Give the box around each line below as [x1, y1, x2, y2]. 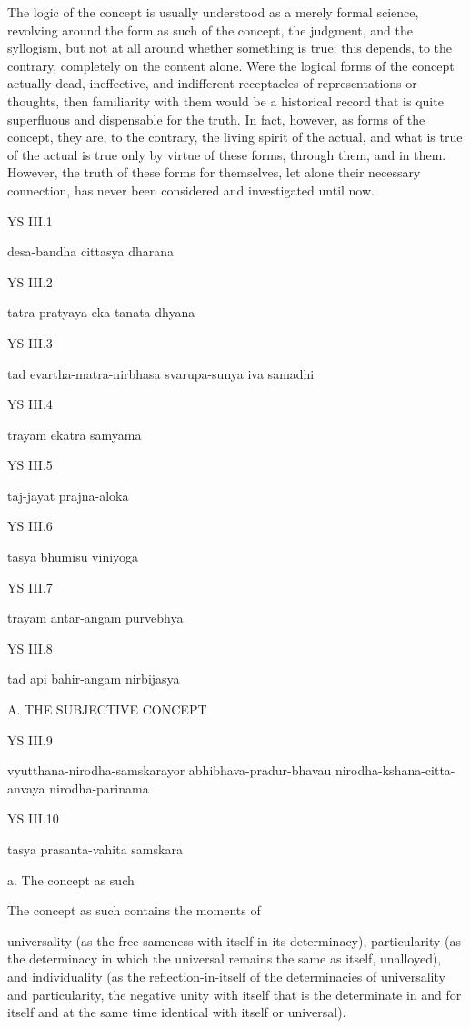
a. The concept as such [7, 870, 135, 889]
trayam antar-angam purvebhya [7, 608, 184, 627]
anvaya [7, 778, 45, 797]
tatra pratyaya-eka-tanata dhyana [7, 303, 195, 322]
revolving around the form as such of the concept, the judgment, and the [7, 20, 413, 39]
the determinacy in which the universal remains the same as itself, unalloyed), [7, 949, 442, 968]
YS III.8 [7, 638, 53, 657]
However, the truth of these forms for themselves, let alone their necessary [7, 163, 421, 182]
